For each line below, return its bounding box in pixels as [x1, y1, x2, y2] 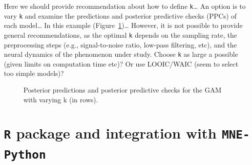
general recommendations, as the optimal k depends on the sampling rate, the [4, 29, 237, 40]
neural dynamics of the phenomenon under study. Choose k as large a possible [4, 49, 238, 59]
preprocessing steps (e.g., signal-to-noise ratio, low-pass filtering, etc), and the [4, 39, 237, 49]
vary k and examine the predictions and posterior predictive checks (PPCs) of [4, 10, 237, 21]
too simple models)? [4, 68, 64, 78]
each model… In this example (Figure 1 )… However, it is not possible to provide [4, 20, 243, 30]
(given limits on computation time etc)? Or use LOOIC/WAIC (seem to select [4, 58, 238, 69]
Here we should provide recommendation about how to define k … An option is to [4, 1, 246, 11]
